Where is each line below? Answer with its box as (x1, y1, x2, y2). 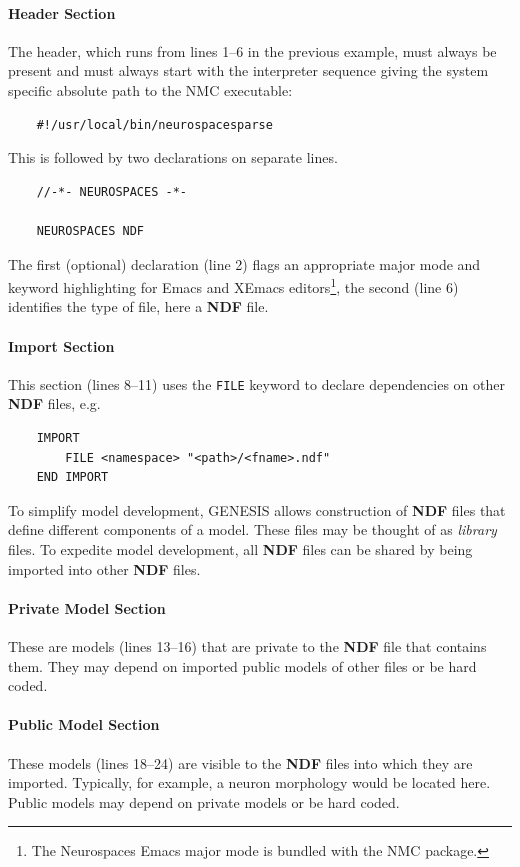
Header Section (8, 2, 116, 23)
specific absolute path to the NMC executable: (8, 79, 293, 100)
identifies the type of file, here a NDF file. (8, 296, 269, 317)
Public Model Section (8, 714, 160, 735)
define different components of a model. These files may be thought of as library (8, 519, 497, 540)
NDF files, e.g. (8, 393, 101, 414)
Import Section (8, 335, 115, 356)
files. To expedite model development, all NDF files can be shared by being (8, 539, 473, 559)
